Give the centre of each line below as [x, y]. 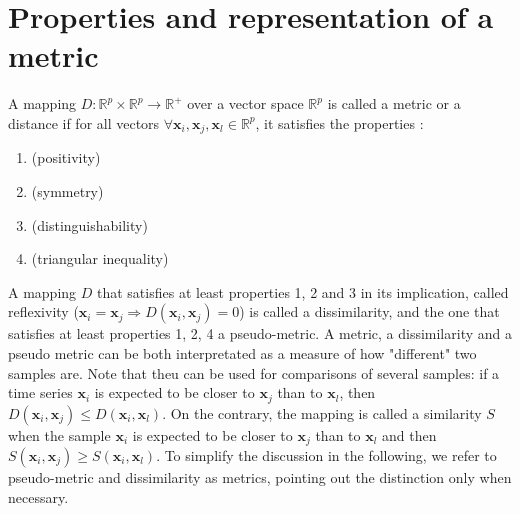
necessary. [38, 496]
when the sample [59, 434]
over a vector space [245, 103]
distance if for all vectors [84, 122]
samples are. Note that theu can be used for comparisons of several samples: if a [254, 372]
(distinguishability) [89, 224]
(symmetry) [67, 190]
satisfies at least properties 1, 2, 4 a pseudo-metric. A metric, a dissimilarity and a [260, 333]
